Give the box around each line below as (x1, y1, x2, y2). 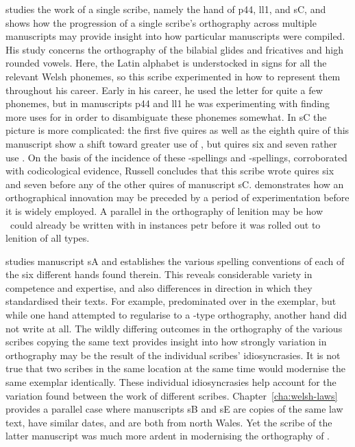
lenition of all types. (5, 231, 90, 245)
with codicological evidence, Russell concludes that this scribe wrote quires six (5, 163, 334, 178)
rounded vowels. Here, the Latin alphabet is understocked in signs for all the (5, 56, 327, 70)
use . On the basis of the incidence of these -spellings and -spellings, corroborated (5, 150, 347, 164)
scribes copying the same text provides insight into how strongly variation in (5, 334, 327, 349)
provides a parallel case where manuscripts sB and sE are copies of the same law (5, 402, 343, 416)
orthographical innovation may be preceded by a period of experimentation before (5, 190, 350, 205)
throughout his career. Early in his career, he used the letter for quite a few (5, 82, 323, 97)
